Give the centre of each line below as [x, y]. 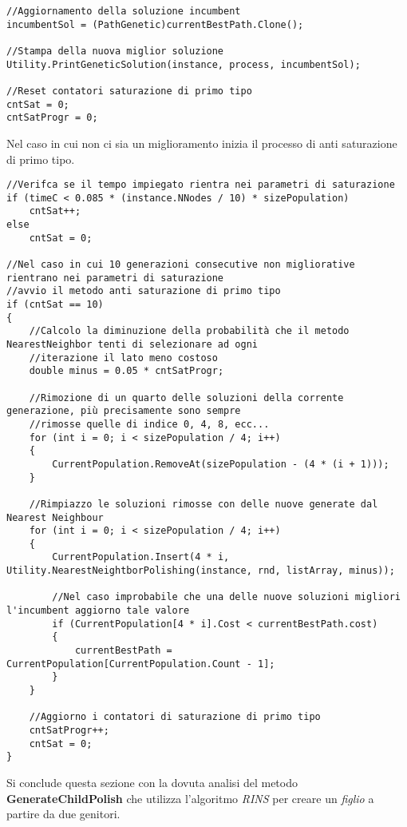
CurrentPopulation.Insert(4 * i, [141, 557]
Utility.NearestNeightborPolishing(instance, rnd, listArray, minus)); [201, 571]
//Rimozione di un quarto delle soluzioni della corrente [186, 398]
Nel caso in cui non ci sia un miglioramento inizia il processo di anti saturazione [202, 143]
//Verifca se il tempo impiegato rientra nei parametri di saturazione [201, 185]
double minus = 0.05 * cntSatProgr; [126, 371]
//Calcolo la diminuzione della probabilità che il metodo [189, 331]
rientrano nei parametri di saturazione [115, 278]
